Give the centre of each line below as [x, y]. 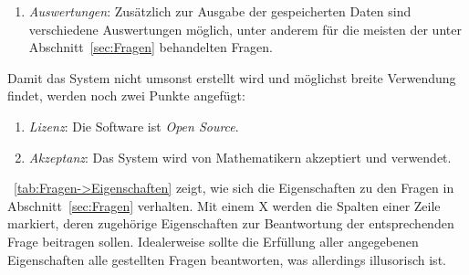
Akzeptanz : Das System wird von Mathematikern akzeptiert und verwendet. [240, 157]
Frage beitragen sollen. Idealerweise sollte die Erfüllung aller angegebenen [213, 241]
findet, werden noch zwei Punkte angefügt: [126, 95]
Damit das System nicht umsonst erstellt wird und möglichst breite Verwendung [232, 77]
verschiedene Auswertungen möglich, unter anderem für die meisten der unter [245, 29]
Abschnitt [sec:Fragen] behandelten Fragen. [151, 47]
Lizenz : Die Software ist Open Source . [134, 126]
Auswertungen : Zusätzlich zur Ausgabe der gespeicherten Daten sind [220, 11]
